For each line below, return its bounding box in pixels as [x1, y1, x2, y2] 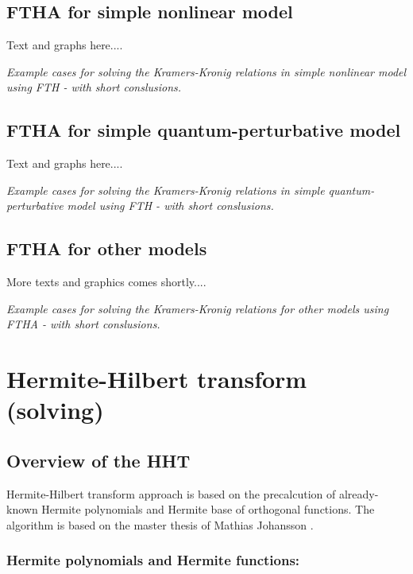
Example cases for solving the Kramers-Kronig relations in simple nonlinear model [6, 63, 407, 80]
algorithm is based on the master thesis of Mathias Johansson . [6, 516, 314, 533]
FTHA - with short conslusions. [6, 316, 160, 332]
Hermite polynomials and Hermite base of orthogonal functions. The [41, 501, 375, 518]
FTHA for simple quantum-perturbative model [6, 118, 401, 142]
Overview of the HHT [6, 448, 191, 472]
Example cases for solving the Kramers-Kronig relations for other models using [6, 300, 389, 316]
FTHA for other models [6, 236, 207, 261]
